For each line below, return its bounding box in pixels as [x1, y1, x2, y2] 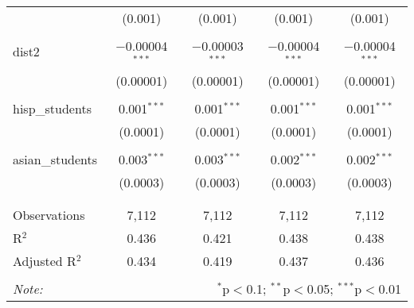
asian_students [13, 149, 98, 168]
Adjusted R [13, 251, 76, 270]
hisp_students [13, 98, 92, 117]
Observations [13, 205, 85, 224]
